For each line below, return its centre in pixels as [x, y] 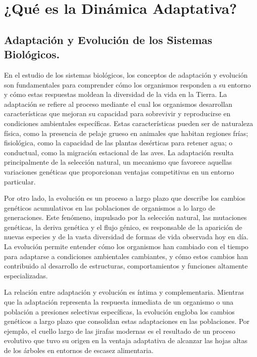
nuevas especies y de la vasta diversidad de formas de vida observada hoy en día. [126, 237]
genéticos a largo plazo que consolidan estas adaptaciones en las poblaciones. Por [127, 321]
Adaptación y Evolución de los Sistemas [108, 39]
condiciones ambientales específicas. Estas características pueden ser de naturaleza [129, 123]
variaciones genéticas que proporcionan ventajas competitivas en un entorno [119, 171]
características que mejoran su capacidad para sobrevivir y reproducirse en [117, 113]
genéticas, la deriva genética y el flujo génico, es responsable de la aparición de [123, 227]
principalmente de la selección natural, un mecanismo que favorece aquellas [118, 162]
